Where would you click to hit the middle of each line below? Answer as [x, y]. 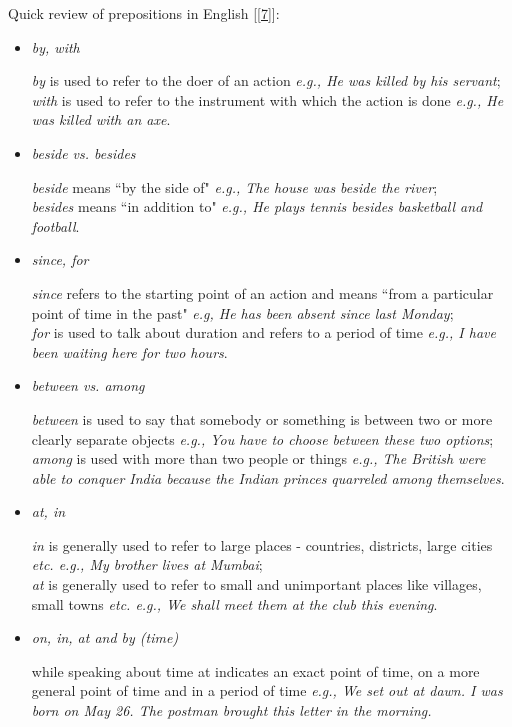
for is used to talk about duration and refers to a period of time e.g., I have [263, 332]
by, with [55, 46]
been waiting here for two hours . [129, 351]
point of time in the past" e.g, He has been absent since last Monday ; [242, 312]
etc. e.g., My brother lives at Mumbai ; [147, 564]
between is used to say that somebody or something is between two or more [262, 418]
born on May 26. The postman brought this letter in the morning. [231, 710]
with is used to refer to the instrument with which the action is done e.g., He [267, 99]
